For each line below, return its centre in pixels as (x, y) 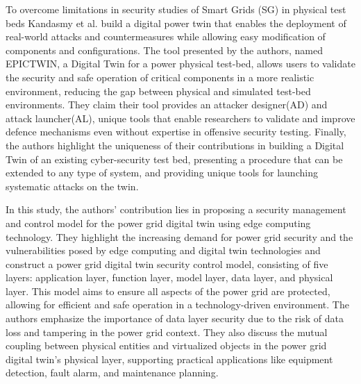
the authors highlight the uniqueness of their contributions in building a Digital (175, 145)
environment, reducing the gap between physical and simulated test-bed (158, 91)
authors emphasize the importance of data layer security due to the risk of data (175, 318)
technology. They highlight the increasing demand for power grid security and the (179, 236)
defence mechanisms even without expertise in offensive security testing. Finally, (176, 132)
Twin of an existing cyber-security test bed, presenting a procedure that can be (174, 159)
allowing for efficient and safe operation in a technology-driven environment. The (177, 304)
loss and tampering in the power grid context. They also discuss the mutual (167, 332)
